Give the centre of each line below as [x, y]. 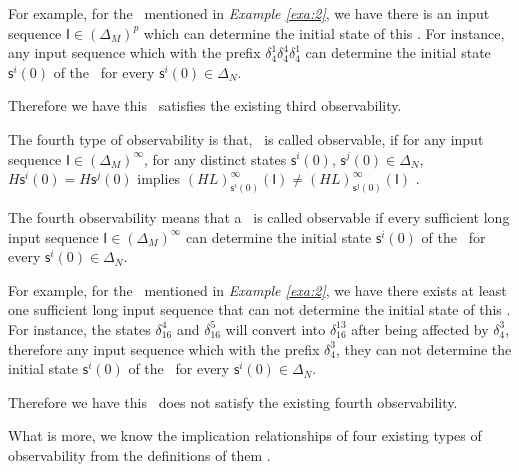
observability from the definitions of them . [139, 454]
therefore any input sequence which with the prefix [164, 348]
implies [159, 178]
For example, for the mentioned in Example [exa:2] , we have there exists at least [257, 289]
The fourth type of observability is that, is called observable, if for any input [246, 138]
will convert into [275, 328]
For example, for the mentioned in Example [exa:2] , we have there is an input [249, 13]
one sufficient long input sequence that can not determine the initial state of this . [259, 309]
